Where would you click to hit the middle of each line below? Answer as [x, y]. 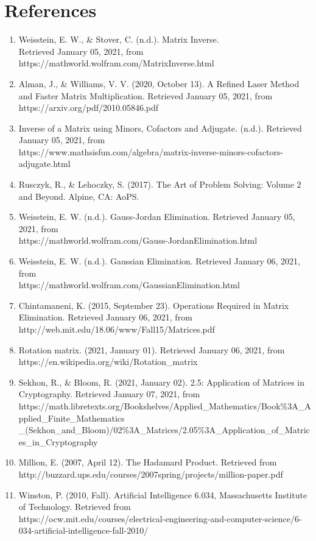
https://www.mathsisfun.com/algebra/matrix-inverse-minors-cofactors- [151, 151]
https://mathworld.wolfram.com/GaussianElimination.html [129, 285]
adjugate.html [44, 164]
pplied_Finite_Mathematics [72, 418]
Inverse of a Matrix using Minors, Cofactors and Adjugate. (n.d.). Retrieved [160, 128]
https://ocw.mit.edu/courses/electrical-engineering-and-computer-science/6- [160, 518]
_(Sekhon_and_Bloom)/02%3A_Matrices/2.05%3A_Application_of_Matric [164, 430]
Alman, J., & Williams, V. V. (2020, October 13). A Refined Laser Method [159, 83]
